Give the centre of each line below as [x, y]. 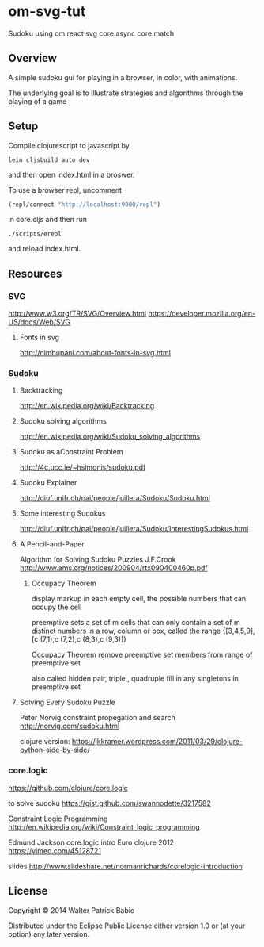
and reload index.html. [45, 249]
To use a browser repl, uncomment [65, 190]
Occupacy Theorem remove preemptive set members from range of [142, 655]
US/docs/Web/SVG [40, 322]
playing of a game [38, 101]
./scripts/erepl [35, 234]
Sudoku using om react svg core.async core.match [91, 33]
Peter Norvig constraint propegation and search [98, 718]
